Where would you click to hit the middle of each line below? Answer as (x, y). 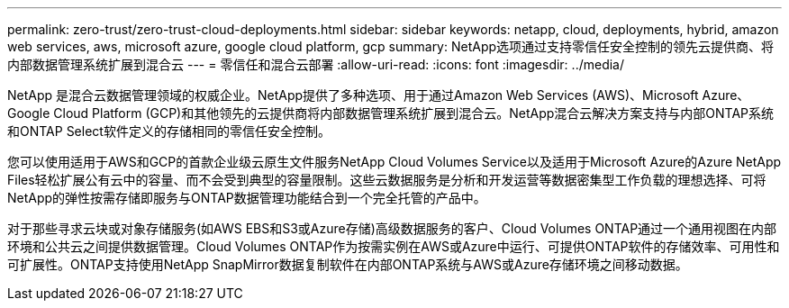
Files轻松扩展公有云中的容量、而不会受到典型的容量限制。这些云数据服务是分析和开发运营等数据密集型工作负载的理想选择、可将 (387, 180)
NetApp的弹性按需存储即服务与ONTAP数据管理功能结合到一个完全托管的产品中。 (247, 198)
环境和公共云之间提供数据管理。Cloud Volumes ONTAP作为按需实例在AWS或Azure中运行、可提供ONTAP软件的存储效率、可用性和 (394, 246)
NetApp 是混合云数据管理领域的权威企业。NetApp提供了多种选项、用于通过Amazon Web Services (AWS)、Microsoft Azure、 (379, 95)
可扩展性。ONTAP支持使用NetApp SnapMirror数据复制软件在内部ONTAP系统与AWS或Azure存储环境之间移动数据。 (348, 264)
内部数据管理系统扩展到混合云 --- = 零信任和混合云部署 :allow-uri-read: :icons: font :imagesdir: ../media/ (316, 64)
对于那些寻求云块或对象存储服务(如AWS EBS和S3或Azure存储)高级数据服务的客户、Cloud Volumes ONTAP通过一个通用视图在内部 (392, 228)
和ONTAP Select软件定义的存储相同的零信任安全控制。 (169, 131)
